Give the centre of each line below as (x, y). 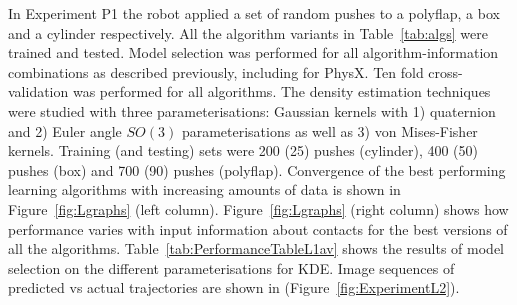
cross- (445, 71)
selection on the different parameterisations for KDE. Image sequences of (231, 267)
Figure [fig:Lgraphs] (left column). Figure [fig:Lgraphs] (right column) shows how (258, 208)
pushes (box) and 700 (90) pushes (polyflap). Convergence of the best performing (257, 169)
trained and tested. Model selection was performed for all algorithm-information (253, 52)
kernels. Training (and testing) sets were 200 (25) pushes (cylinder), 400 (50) (243, 150)
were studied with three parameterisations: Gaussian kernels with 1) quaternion (252, 110)
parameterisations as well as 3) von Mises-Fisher (329, 130)
